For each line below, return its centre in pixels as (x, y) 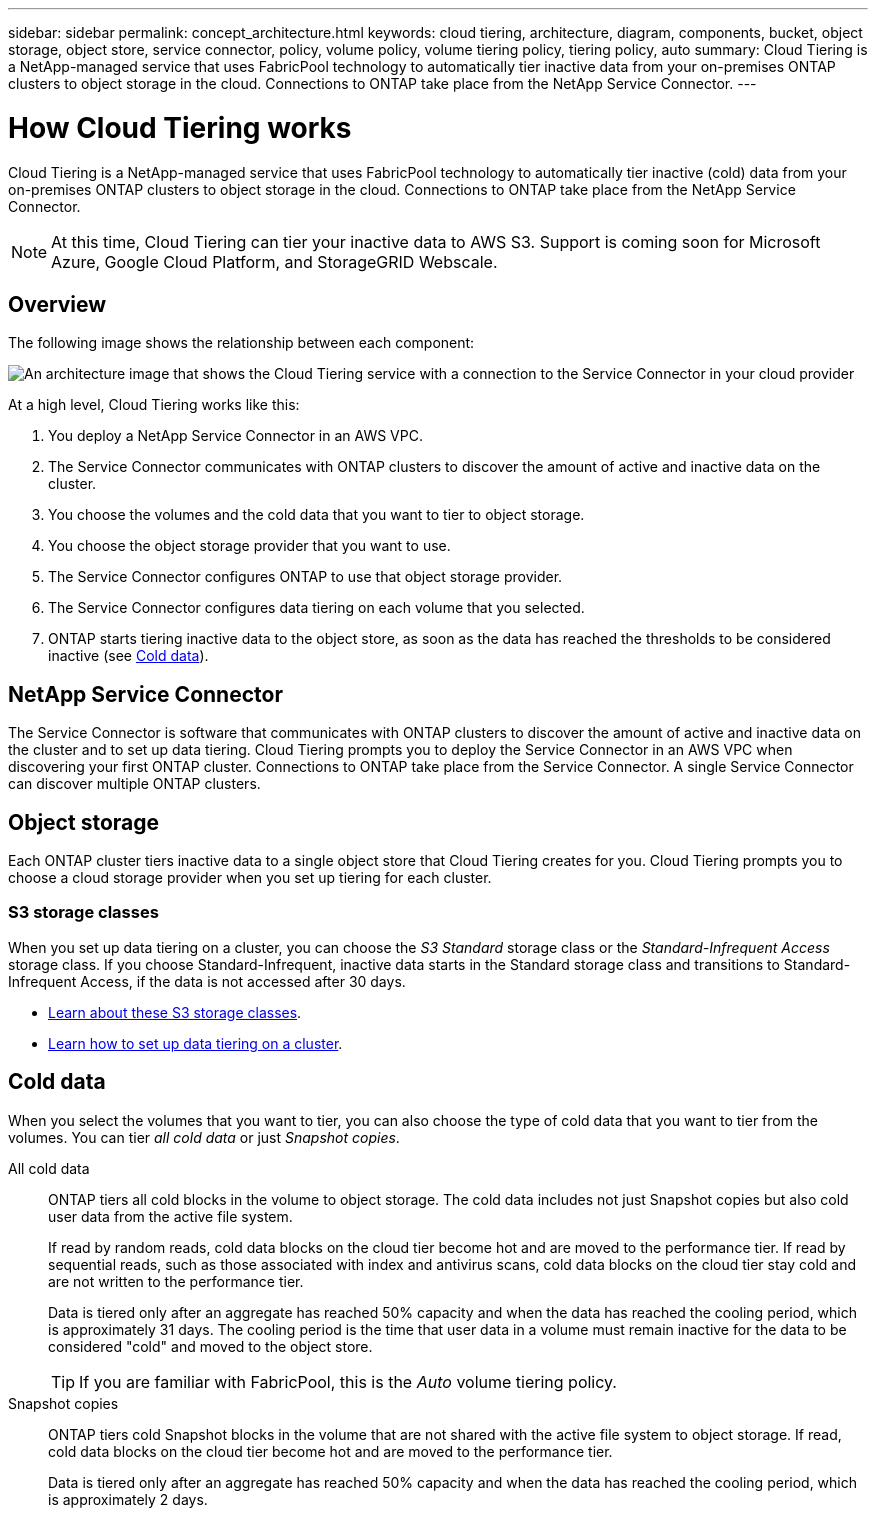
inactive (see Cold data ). (128, 656)
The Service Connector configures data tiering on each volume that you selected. (316, 608)
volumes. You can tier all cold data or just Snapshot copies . (204, 1137)
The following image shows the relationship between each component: (241, 343)
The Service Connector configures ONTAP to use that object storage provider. (305, 577)
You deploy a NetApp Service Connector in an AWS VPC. (235, 436)
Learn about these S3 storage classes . (175, 1012)
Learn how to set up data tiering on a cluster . (195, 1043)
